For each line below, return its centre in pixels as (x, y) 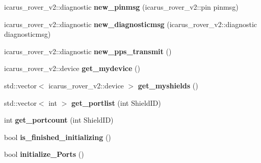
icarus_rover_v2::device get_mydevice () (72, 68)
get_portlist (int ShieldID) (116, 102)
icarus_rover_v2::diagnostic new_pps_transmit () (88, 51)
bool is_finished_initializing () (58, 137)
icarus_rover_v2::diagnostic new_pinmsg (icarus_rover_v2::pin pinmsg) (121, 7)
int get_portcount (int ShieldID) (59, 120)
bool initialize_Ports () (44, 154)
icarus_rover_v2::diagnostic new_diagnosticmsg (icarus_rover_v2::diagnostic (131, 24)
